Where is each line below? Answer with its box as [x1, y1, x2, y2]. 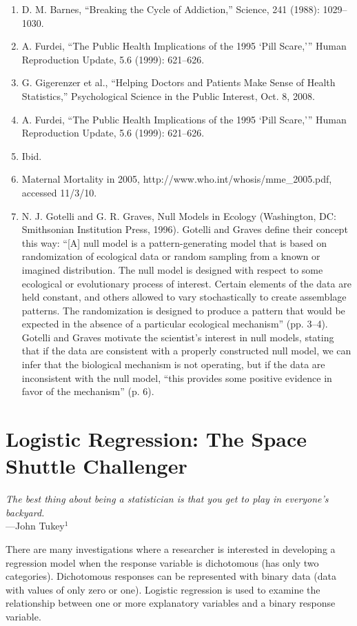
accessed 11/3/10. [21, 185, 97, 199]
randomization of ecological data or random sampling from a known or [21, 249, 320, 263]
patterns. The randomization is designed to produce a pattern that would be [21, 303, 345, 317]
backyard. [6, 505, 45, 519]
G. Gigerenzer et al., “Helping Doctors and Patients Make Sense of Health [21, 75, 336, 90]
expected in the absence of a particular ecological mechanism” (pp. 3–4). [21, 316, 328, 331]
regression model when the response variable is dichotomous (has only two [6, 555, 319, 569]
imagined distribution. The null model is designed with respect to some [21, 262, 323, 276]
